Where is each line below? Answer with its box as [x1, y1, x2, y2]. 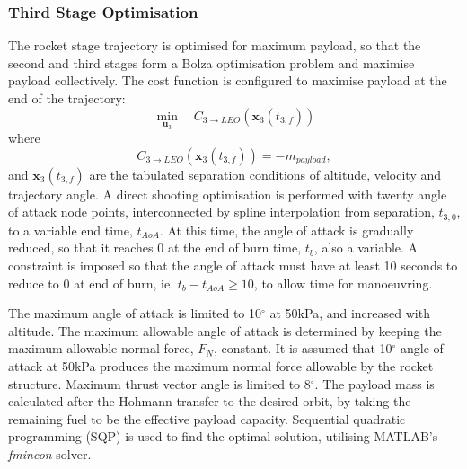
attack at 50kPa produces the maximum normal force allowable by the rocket [8, 357, 434, 376]
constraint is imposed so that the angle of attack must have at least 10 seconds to [8, 256, 458, 275]
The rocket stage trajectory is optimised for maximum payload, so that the [8, 36, 421, 55]
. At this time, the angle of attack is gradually [159, 220, 414, 239]
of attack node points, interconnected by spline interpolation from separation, [8, 202, 435, 221]
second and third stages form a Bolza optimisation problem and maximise [8, 53, 415, 72]
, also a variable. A [313, 238, 419, 257]
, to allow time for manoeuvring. [253, 273, 433, 292]
